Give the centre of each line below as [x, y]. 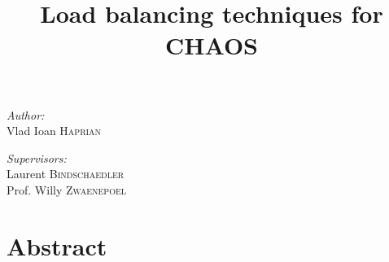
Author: [26, 114]
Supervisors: [37, 157]
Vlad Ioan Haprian [54, 131]
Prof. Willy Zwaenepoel [66, 189]
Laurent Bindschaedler [66, 174]
